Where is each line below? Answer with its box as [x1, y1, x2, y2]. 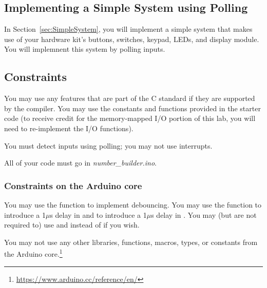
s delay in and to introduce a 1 [50, 209, 147, 220]
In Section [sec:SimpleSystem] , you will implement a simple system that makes [4, 24, 253, 34]
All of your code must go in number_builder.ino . [4, 157, 157, 168]
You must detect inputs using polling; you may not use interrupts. [4, 140, 213, 151]
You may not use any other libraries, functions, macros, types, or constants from [4, 236, 258, 247]
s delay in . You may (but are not [151, 209, 257, 220]
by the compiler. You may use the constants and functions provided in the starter [4, 102, 261, 113]
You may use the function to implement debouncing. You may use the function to [4, 199, 262, 210]
